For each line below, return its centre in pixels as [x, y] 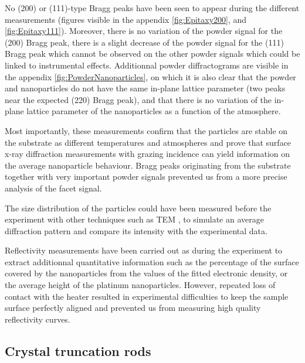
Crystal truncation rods [78, 350]
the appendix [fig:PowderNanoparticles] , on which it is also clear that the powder [150, 76]
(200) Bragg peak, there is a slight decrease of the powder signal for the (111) [144, 42]
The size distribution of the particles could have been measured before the [138, 208]
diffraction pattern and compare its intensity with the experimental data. [136, 230]
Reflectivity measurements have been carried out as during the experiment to [144, 250]
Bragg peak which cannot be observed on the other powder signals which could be [152, 54]
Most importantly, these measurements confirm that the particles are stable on [146, 130]
